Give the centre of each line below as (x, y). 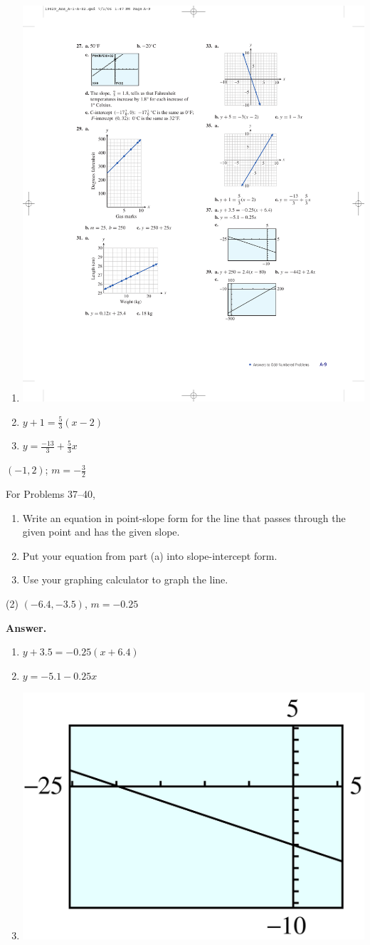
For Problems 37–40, (51, 494)
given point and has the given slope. (101, 532)
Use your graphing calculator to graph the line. (125, 579)
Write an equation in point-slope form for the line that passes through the (184, 517)
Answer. (26, 627)
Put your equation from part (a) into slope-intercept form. (150, 555)
